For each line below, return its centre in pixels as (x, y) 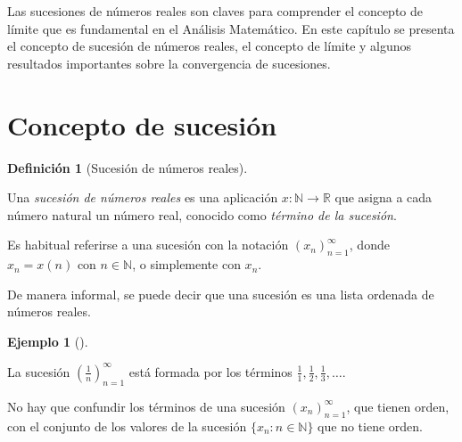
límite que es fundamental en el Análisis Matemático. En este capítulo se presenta (231, 28)
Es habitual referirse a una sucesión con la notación (148, 245)
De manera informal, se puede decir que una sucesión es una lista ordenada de (221, 294)
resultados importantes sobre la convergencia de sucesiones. (169, 63)
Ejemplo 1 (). (48, 341)
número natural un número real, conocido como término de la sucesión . (202, 214)
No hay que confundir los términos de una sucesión (146, 406)
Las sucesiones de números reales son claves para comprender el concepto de (215, 11)
